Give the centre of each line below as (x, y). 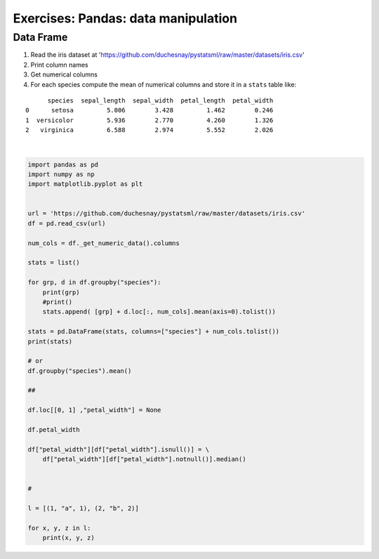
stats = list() (54, 263)
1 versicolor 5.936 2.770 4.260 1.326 (149, 120)
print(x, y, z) (68, 538)
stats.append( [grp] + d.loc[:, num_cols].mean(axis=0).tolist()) (159, 312)
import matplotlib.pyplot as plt (85, 184)
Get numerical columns (64, 74)
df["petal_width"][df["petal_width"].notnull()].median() (144, 459)
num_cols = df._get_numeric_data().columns (104, 243)
